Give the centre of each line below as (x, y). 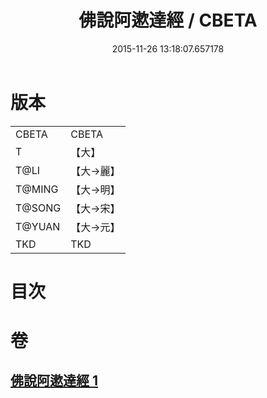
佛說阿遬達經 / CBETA (168, 20)
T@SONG (38, 208)
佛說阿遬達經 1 (54, 381)
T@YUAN (38, 226)
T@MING (37, 189)
